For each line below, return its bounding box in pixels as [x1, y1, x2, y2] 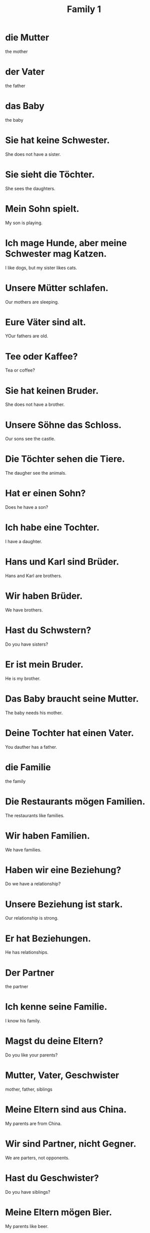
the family [5, 778, 26, 784]
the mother [5, 48, 28, 54]
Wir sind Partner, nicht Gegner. [5, 1138, 136, 1150]
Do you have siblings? [5, 1189, 50, 1195]
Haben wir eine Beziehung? [5, 864, 121, 875]
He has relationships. [5, 949, 49, 955]
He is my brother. [5, 675, 41, 681]
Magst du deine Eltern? [5, 1035, 103, 1047]
